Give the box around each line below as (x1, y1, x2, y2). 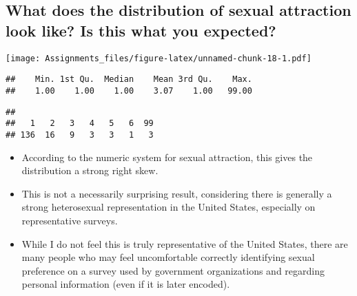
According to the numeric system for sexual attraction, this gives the (21, 149, 313, 164)
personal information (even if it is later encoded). (21, 277, 230, 291)
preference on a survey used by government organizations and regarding (21, 263, 325, 277)
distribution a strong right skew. (21, 163, 159, 178)
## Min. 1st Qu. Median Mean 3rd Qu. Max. (6, 74, 252, 85)
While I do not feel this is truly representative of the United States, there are (21, 236, 348, 251)
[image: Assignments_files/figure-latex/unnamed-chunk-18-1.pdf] (6, 53, 312, 63)
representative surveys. (21, 213, 118, 227)
